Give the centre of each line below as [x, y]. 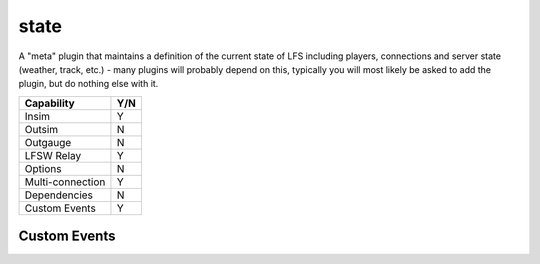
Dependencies [59, 195]
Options [43, 168]
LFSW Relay [53, 155]
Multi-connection [65, 182]
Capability [49, 103]
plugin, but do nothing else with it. [88, 84]
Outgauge [48, 142]
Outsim [41, 129]
